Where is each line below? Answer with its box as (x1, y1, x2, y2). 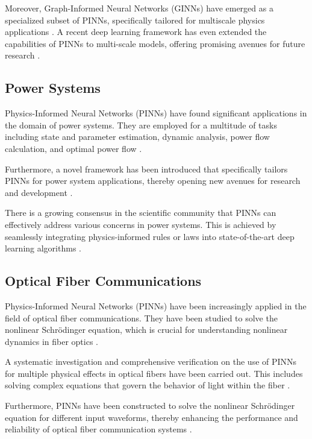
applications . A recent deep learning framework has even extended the (5, 25, 267, 38)
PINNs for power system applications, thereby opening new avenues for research (5, 174, 301, 187)
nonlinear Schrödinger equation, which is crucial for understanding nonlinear (5, 323, 288, 336)
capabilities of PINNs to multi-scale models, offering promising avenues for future (5, 37, 305, 49)
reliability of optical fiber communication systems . (5, 423, 192, 435)
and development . (5, 186, 73, 198)
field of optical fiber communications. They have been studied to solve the (5, 311, 278, 324)
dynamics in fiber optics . (5, 335, 98, 347)
